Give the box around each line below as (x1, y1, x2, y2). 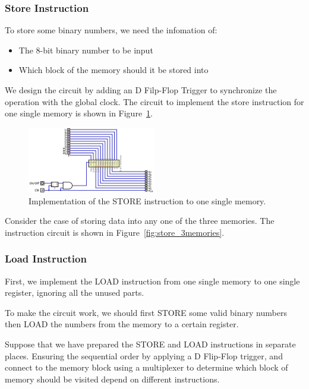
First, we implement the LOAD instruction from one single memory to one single (5, 274, 300, 287)
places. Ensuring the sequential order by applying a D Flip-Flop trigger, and (5, 349, 283, 362)
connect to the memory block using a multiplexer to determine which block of (5, 361, 288, 374)
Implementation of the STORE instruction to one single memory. (29, 194, 266, 207)
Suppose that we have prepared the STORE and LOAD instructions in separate (5, 338, 296, 350)
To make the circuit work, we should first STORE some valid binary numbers (5, 306, 287, 318)
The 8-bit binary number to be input (18, 43, 153, 56)
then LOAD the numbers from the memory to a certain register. (5, 318, 239, 330)
